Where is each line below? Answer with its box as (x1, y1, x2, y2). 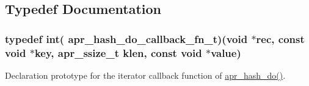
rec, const (256, 31, 305, 46)
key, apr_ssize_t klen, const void (34, 45, 202, 60)
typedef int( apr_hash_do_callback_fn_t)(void (5, 31, 248, 46)
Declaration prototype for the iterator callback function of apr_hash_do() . (5, 68, 286, 81)
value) (211, 45, 241, 60)
